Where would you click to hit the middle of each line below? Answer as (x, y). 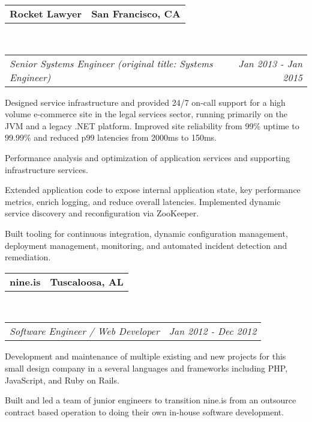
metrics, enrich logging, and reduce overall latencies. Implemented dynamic (143, 201)
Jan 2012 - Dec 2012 (213, 331)
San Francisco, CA (136, 14)
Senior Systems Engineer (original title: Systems (111, 63)
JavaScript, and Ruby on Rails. (62, 380)
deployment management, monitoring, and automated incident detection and (146, 245)
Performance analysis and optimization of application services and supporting (148, 157)
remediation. (28, 257)
